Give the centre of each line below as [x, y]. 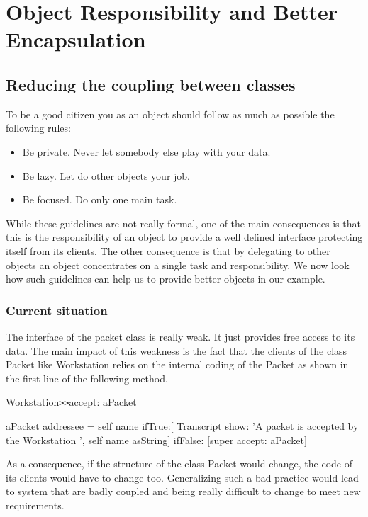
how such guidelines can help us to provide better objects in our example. [166, 279]
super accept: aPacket [257, 439]
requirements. [35, 505]
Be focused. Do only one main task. [100, 199]
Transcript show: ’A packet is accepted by [268, 425]
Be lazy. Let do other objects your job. [106, 175]
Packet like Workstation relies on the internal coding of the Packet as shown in [177, 364]
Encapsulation [76, 39]
